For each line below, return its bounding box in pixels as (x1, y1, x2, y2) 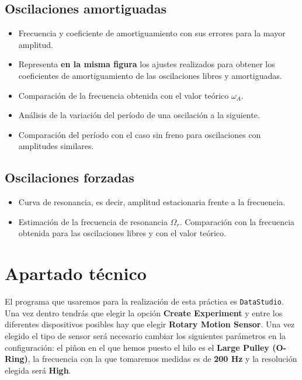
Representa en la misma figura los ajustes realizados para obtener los (18, 58, 275, 70)
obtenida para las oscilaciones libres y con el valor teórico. (18, 227, 226, 239)
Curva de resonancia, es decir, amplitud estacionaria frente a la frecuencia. (18, 196, 286, 208)
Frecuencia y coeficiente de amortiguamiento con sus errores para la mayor (18, 27, 286, 39)
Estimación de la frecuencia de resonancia (18, 215, 168, 227)
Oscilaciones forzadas (5, 168, 134, 186)
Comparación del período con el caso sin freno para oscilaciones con (18, 128, 261, 140)
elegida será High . (5, 364, 71, 376)
